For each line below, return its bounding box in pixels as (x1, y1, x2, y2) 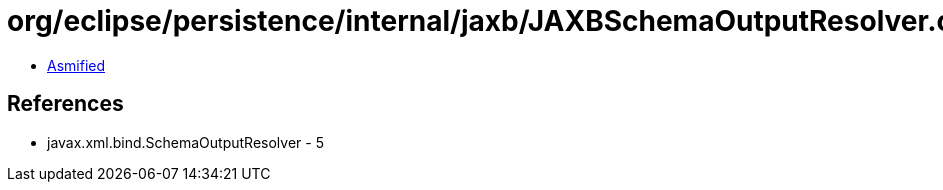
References (7, 91, 124, 117)
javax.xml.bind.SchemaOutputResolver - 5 (47, 133, 324, 151)
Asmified (47, 56, 106, 74)
